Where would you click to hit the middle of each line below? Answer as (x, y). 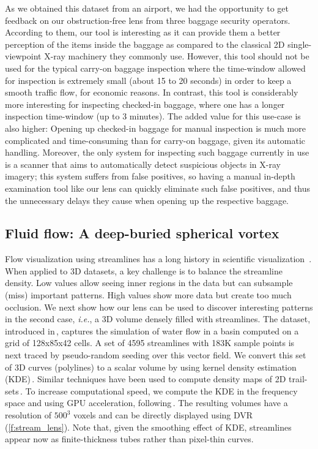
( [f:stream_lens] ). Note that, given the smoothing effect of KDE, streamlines (148, 427)
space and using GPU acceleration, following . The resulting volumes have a (146, 403)
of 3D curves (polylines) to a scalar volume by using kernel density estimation (151, 367)
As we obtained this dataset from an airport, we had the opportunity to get (147, 8)
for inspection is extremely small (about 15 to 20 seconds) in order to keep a (148, 80)
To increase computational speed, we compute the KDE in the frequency (161, 391)
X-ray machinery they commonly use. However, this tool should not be (177, 56)
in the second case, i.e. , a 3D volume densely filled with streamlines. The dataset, (158, 319)
